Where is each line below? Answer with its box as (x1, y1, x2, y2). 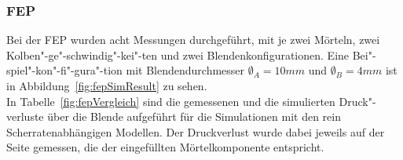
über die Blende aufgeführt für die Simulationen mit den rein (47, 108, 341, 125)
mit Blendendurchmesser (126, 62, 245, 78)
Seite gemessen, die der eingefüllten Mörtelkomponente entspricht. (6, 139, 324, 155)
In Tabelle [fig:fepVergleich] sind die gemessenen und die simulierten (6, 93, 335, 109)
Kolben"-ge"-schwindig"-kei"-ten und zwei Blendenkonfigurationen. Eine (6, 46, 350, 63)
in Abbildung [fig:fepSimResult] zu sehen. (6, 78, 207, 93)
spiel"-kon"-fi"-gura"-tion (6, 62, 123, 78)
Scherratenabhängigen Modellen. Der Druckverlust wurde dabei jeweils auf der (6, 123, 385, 140)
